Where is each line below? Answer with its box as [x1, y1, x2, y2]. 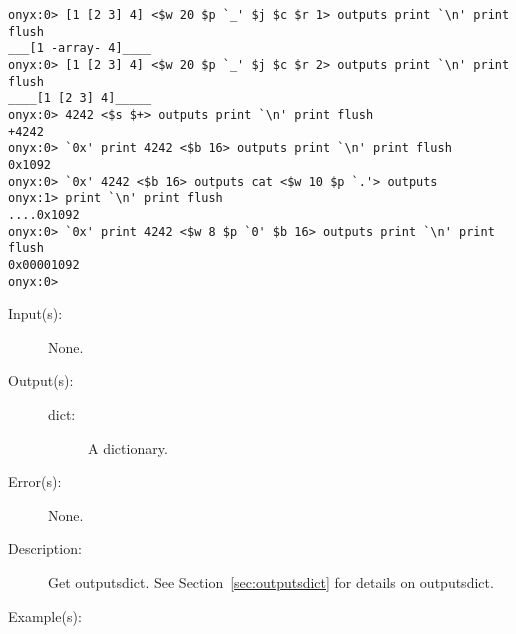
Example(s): [8, 605, 82, 626]
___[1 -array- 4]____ [8, 41, 152, 56]
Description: [8, 538, 82, 559]
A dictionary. [88, 437, 168, 458]
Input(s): [8, 303, 63, 324]
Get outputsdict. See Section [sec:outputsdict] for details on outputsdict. [48, 571, 494, 592]
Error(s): [8, 471, 62, 492]
